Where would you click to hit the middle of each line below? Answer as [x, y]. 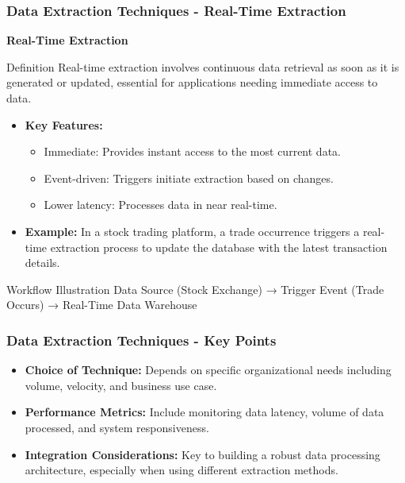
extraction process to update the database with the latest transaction [219, 247]
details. [42, 263]
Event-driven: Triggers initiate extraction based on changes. [189, 178]
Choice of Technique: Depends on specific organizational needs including [208, 370]
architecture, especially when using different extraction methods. [181, 470]
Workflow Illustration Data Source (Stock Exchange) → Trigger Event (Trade [195, 289]
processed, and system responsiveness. [117, 427]
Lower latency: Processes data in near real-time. [160, 205]
